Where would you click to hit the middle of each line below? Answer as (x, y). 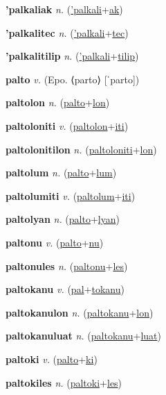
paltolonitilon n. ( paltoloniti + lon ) (81, 149)
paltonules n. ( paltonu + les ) (67, 266)
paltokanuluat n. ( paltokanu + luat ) (83, 336)
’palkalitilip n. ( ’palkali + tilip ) (72, 56)
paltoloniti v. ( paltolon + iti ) (67, 125)
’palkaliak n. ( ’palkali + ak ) (64, 9)
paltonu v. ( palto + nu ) (55, 242)
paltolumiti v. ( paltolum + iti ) (71, 195)
